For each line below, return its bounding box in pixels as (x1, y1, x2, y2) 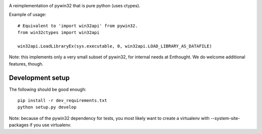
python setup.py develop (17, 104, 77, 110)
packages (9, 122, 29, 128)
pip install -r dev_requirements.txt (17, 98, 108, 103)
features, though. (9, 61, 44, 67)
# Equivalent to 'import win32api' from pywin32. (17, 23, 138, 29)
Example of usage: (9, 12, 47, 17)
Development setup (9, 73, 70, 82)
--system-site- (210, 115, 240, 121)
